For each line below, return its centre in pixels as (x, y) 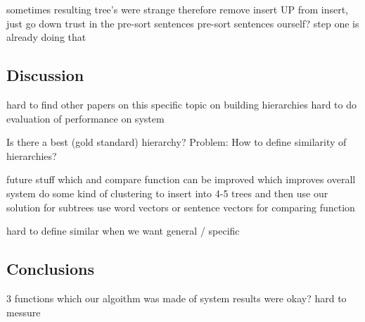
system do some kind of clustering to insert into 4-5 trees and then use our (167, 193)
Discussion (45, 75)
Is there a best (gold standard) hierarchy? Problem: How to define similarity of (177, 142)
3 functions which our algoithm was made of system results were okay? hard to (177, 298)
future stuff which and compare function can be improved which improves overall (181, 179)
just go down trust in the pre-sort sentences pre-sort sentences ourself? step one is (183, 23)
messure (24, 312)
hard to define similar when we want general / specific (123, 231)
